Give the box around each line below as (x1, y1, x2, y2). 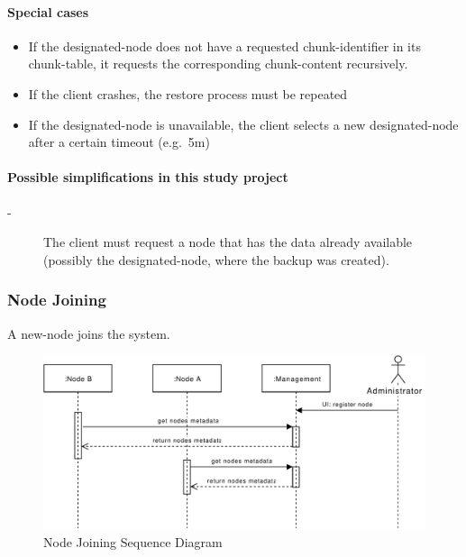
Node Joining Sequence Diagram (43, 532, 223, 551)
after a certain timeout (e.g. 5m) (28, 132, 210, 151)
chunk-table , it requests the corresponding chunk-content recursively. (28, 54, 408, 73)
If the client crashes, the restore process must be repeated (28, 84, 348, 103)
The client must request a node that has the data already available (43, 233, 413, 251)
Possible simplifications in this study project (7, 168, 288, 187)
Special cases (7, 2, 89, 21)
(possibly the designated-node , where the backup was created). (43, 250, 389, 269)
